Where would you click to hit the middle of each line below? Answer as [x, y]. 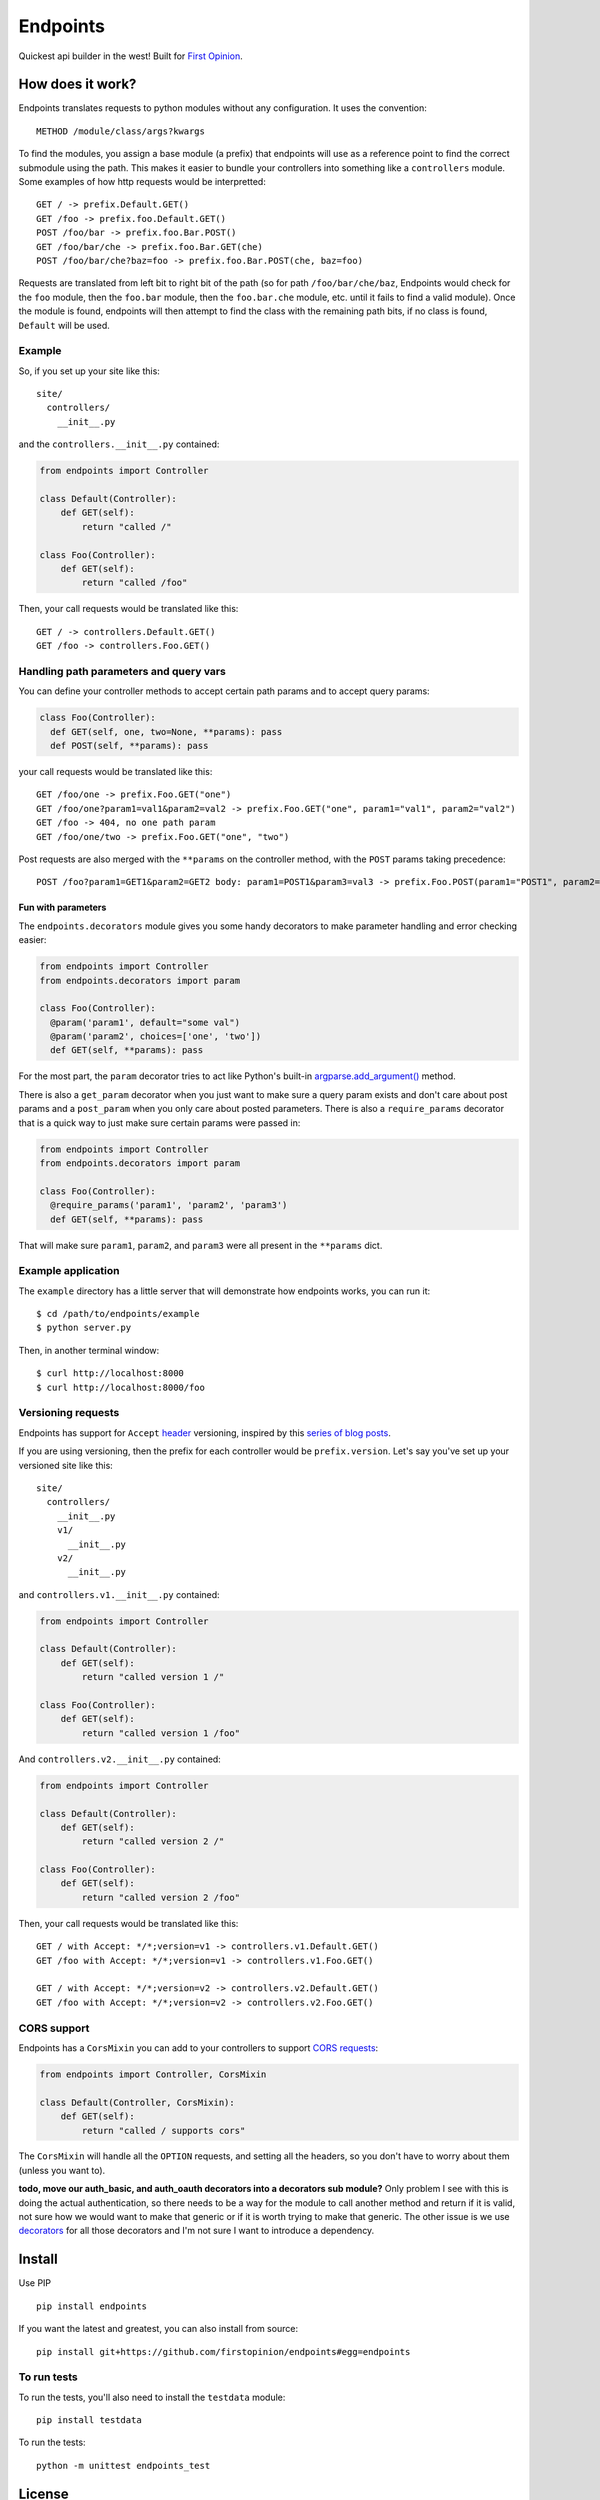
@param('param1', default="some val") [145, 1022]
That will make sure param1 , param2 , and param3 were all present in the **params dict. [200, 1245]
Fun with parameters [62, 907]
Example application [69, 1271]
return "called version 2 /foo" [160, 1897]
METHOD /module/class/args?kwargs [120, 131]
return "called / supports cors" [163, 2130]
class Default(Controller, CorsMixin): [137, 2102]
